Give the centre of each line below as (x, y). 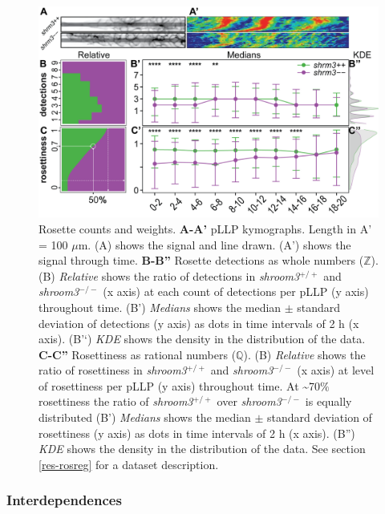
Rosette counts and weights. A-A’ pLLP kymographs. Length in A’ (205, 228)
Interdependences (64, 500)
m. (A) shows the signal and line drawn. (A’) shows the (215, 244)
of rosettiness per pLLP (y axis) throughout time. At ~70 (180, 385)
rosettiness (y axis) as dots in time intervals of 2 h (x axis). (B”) (197, 433)
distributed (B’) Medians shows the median (145, 417)
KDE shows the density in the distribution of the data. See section (202, 449)
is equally (328, 401)
